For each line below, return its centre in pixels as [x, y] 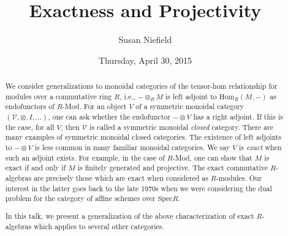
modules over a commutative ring [59, 96]
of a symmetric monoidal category [190, 106]
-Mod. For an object [94, 106]
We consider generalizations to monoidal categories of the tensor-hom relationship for [141, 86]
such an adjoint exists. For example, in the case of [85, 157]
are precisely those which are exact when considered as [121, 178]
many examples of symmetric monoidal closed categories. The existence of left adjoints [143, 137]
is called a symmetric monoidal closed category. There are [181, 127]
